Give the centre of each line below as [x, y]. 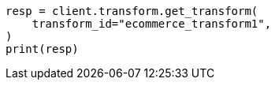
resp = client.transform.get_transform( [132, 11]
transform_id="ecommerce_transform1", [152, 24]
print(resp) [42, 49]
